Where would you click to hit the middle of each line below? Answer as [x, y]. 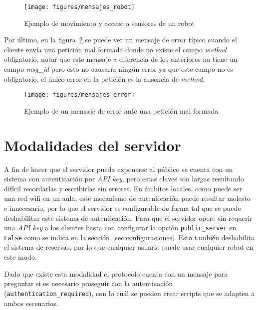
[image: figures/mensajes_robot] [79, 7]
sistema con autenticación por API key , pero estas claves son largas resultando [124, 179]
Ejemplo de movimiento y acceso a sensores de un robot [109, 23]
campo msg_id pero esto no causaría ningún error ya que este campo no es [119, 69]
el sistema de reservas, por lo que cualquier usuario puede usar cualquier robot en [129, 247]
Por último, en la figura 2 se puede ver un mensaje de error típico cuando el [121, 40]
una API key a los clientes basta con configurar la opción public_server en [120, 228]
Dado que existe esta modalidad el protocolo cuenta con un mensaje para [116, 273]
